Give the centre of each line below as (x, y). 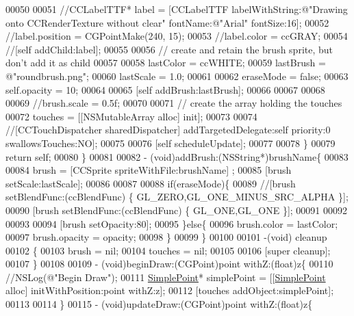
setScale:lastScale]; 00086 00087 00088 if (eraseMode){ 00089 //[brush (151, 183)
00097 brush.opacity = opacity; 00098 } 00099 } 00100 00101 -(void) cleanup (166, 237)
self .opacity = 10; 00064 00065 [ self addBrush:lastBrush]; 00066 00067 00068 (165, 89)
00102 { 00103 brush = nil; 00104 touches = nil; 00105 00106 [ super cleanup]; (168, 250)
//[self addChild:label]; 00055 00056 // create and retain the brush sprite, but (169, 49)
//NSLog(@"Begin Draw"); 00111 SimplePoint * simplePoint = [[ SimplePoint (166, 277)
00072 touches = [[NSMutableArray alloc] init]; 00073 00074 (131, 116)
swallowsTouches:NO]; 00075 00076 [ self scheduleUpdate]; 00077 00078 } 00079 (170, 143)
